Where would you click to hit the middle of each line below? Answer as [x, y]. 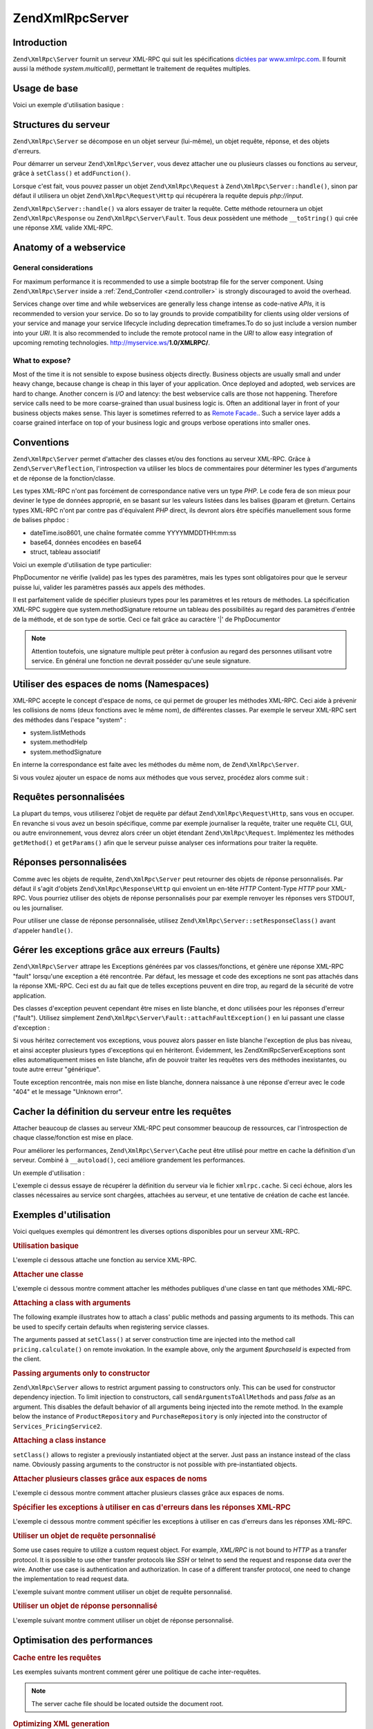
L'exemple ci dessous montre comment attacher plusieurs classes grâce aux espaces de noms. [149, 1493]
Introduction [40, 43]
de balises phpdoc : [41, 520]
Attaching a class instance [59, 1441]
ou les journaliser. [38, 908]
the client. [27, 1358]
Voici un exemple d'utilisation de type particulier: [82, 564]
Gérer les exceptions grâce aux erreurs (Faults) [116, 950]
